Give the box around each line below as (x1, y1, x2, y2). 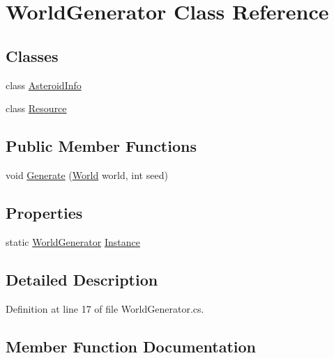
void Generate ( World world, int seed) (6, 167, 168, 182)
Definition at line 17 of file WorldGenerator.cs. (6, 301, 204, 316)
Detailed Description (6, 268, 158, 290)
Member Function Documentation (6, 335, 257, 357)
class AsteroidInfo (6, 77, 82, 92)
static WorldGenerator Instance (6, 234, 140, 249)
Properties (6, 201, 83, 223)
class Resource (6, 101, 67, 116)
